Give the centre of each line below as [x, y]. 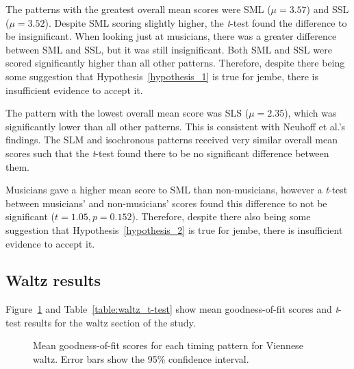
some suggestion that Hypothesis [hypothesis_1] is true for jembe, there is [162, 76]
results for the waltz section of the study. [110, 322]
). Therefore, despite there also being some [221, 216]
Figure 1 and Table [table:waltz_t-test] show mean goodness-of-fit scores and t [172, 309]
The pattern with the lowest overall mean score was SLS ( [127, 113]
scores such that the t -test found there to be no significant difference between [167, 153]
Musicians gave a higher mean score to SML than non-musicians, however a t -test [177, 190]
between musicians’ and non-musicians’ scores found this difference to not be [166, 203]
